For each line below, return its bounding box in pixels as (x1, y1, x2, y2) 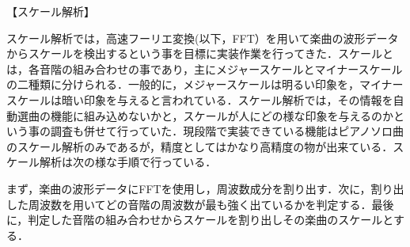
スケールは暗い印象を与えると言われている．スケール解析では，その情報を (6, 91, 393, 108)
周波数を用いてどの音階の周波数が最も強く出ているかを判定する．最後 (28, 196, 394, 212)
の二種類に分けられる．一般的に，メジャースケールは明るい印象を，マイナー (6, 76, 404, 93)
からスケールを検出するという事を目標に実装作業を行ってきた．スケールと (6, 45, 393, 62)
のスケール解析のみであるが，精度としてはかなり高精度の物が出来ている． (6, 138, 393, 154)
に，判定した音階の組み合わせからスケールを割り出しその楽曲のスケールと (6, 211, 393, 228)
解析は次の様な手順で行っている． (39, 154, 217, 170)
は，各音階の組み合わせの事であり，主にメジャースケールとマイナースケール (6, 60, 403, 77)
